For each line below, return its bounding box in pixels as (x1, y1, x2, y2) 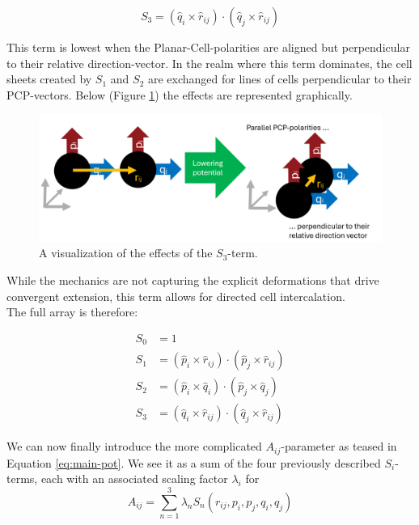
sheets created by (6, 70, 92, 87)
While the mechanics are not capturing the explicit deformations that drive (6, 271, 379, 288)
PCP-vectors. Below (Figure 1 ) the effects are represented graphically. (6, 86, 353, 103)
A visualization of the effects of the (39, 244, 213, 261)
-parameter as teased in (281, 438, 397, 455)
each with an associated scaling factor (40, 470, 228, 487)
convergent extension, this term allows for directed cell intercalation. (6, 287, 345, 304)
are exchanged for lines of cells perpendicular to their (147, 70, 412, 87)
